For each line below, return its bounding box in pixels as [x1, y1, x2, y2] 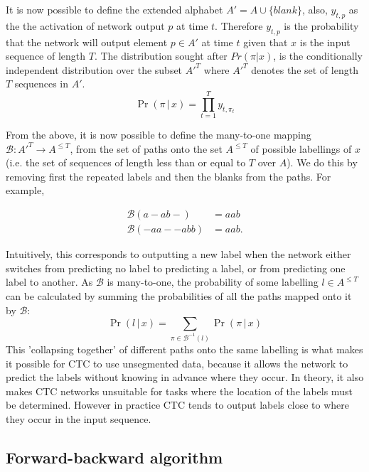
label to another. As [6, 274, 93, 289]
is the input [299, 34, 351, 49]
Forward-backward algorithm [6, 446, 223, 468]
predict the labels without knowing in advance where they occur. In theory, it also [6, 370, 364, 385]
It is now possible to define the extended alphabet [6, 2, 223, 16]
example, [6, 183, 45, 198]
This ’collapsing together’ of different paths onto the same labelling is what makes [6, 342, 363, 357]
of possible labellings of [250, 141, 352, 156]
